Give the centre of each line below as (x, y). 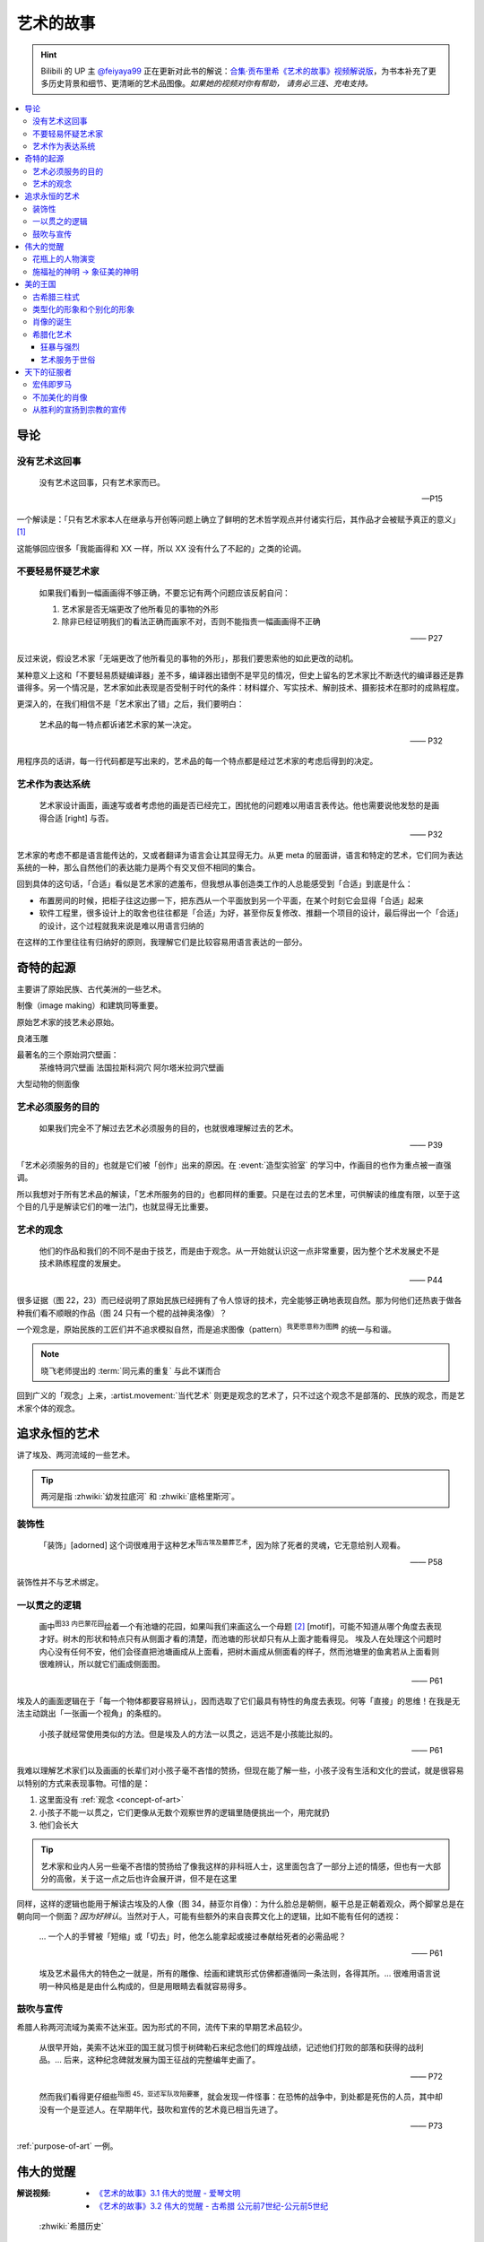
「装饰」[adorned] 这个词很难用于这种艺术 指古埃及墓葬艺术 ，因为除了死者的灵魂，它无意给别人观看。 (222, 1544)
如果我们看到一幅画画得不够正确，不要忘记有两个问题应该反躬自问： (164, 593)
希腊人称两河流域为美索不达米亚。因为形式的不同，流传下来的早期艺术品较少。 (162, 2027)
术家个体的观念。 (48, 1408)
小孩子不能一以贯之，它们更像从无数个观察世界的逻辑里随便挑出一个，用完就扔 (184, 1812)
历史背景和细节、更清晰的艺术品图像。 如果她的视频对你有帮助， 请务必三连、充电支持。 (210, 83)
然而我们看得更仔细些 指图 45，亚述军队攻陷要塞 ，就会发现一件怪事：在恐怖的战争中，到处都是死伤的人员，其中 (237, 2096)
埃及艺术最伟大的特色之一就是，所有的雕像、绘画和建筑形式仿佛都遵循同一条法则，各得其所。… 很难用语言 (236, 1974)
